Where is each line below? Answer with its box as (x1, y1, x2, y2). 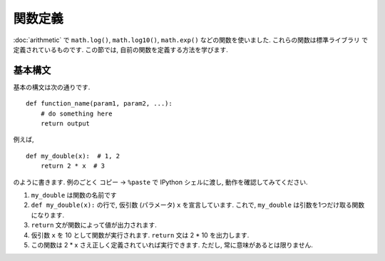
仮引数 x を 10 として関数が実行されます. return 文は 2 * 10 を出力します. (31, 230, 250, 239)
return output (40, 120, 91, 128)
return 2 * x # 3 (40, 162, 106, 170)
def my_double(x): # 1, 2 (26, 152, 120, 160)
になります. (31, 210, 65, 219)
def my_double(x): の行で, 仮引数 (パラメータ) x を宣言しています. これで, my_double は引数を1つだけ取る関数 (31, 200, 365, 210)
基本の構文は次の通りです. (13, 83, 91, 91)
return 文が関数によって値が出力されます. (31, 221, 157, 230)
